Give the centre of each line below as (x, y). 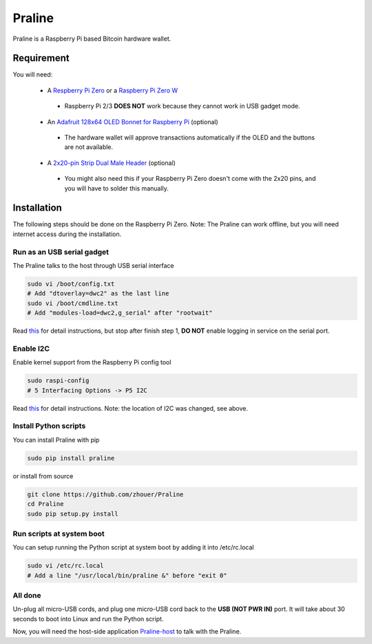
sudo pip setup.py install (73, 514)
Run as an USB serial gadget (61, 252)
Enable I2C (31, 349)
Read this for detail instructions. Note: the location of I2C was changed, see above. (130, 408)
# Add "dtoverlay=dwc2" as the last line (98, 294)
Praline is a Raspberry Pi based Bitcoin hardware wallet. (92, 39)
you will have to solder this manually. (116, 188)
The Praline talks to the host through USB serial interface (94, 266)
